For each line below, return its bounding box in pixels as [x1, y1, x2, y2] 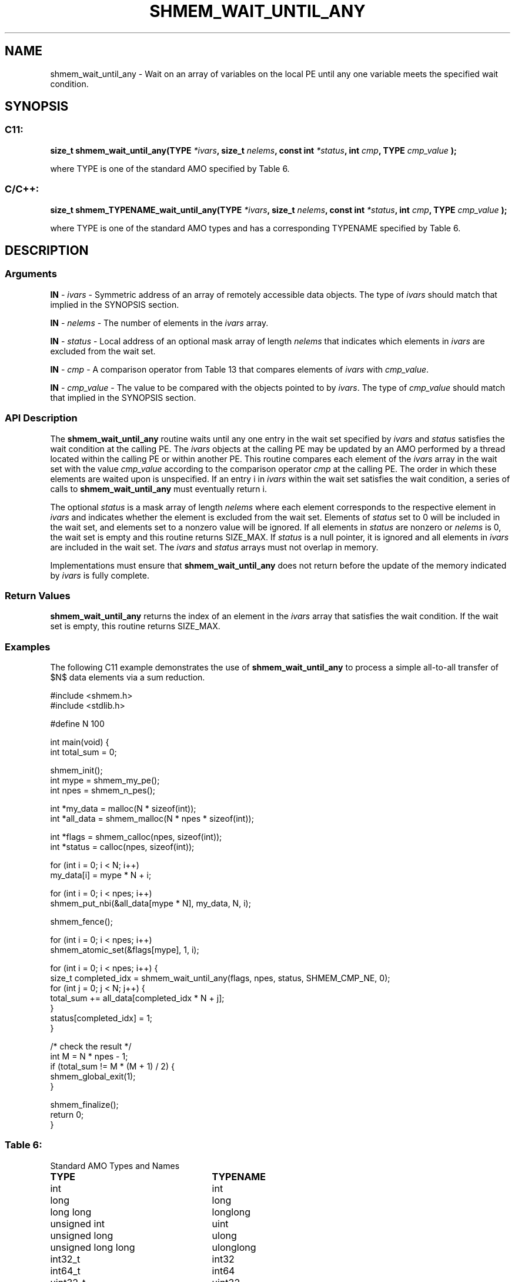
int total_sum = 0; [50, 747, 117, 758]
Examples [5, 640, 51, 653]
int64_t [50, 1264, 81, 1277]
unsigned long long [50, 1241, 135, 1253]
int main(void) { [50, 737, 109, 748]
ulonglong [212, 1241, 256, 1253]
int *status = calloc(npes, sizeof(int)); [50, 842, 195, 852]
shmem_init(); [50, 765, 103, 776]
